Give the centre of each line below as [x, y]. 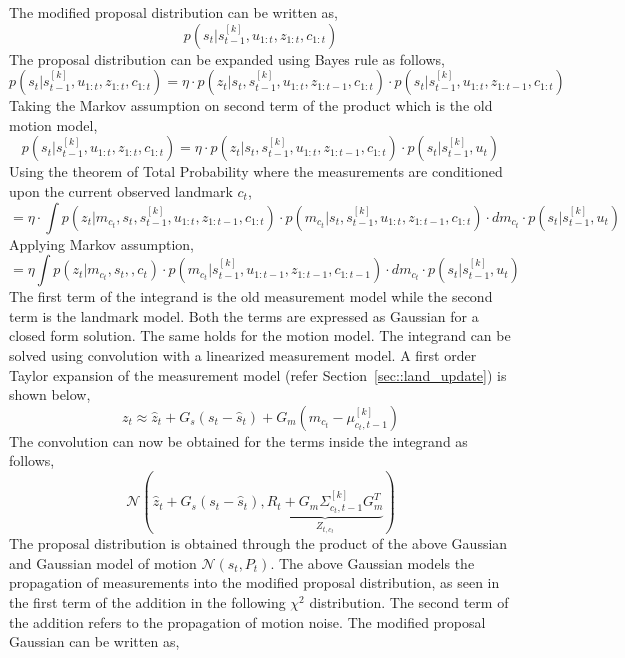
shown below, [50, 394]
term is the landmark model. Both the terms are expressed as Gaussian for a [244, 315]
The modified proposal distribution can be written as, [173, 12]
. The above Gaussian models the [372, 562]
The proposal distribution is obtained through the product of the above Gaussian [258, 543]
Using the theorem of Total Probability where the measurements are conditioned [256, 171]
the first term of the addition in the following [147, 602]
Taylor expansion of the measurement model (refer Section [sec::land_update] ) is [258, 374]
